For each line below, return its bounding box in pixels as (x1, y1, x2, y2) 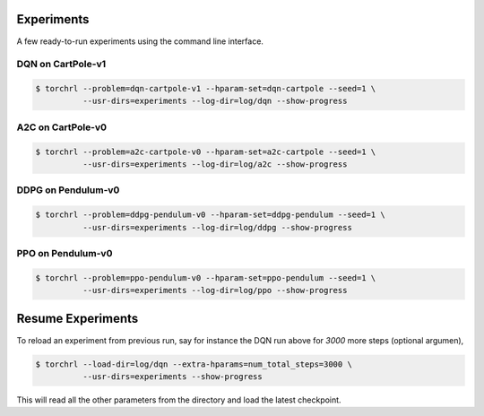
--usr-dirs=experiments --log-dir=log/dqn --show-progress (82, 96, 348, 107)
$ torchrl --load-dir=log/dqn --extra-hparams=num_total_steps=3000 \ (35, 359, 353, 369)
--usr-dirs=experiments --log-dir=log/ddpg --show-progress (82, 222, 353, 232)
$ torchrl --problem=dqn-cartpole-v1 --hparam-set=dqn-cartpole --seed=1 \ (35, 83, 376, 94)
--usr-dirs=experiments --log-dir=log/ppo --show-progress (82, 285, 348, 296)
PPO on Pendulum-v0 (16, 247, 113, 259)
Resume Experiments (16, 311, 139, 326)
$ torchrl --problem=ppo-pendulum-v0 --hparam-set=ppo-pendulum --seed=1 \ (35, 273, 376, 282)
